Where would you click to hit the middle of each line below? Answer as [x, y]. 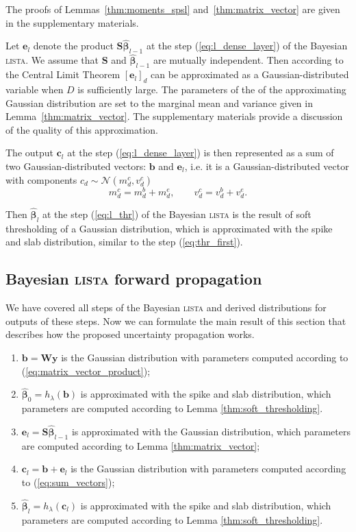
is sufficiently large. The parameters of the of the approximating [212, 89]
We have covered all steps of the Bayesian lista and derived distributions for [166, 307]
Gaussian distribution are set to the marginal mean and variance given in [159, 102]
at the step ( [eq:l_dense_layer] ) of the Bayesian [247, 46]
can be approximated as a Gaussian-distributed [250, 74]
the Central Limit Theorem [63, 74]
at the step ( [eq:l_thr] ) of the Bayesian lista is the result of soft [177, 214]
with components [41, 179]
